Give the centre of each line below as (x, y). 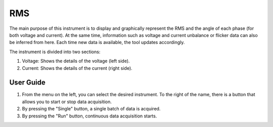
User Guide (27, 83)
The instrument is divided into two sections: (55, 52)
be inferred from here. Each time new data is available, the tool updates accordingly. (97, 43)
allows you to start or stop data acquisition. (67, 102)
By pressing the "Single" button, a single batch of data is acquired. (91, 109)
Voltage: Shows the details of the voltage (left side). (76, 61)
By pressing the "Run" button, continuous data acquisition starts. (89, 116)
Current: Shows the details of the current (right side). (77, 68)
